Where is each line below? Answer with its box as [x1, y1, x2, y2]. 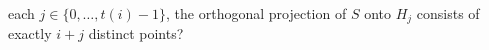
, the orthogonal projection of [166, 3, 347, 23]
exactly [8, 23, 52, 44]
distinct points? [88, 23, 184, 44]
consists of [416, 3, 480, 23]
